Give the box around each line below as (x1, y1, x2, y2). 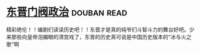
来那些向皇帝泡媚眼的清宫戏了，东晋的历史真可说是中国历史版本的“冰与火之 (6, 33, 192, 40)
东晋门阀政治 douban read (6, 5, 127, 19)
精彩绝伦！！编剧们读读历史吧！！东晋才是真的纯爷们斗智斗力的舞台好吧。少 (6, 26, 195, 33)
